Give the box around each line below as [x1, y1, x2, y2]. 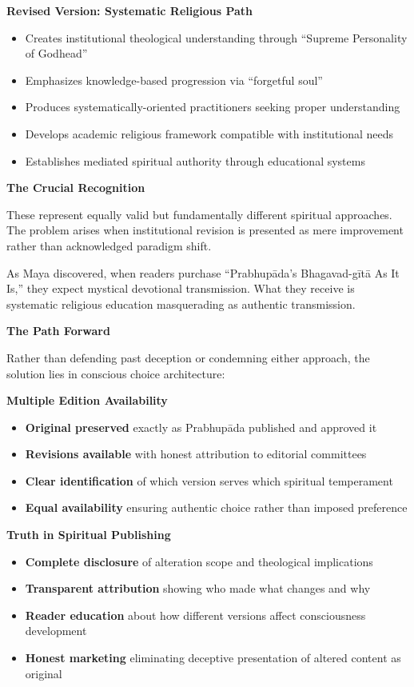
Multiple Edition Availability [6, 392, 168, 409]
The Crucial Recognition [6, 179, 145, 196]
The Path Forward [6, 322, 110, 339]
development [25, 622, 87, 639]
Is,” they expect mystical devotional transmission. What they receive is [6, 280, 355, 297]
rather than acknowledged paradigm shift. [6, 237, 212, 254]
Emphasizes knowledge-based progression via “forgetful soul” [25, 71, 323, 88]
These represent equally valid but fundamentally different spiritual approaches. [6, 206, 392, 222]
